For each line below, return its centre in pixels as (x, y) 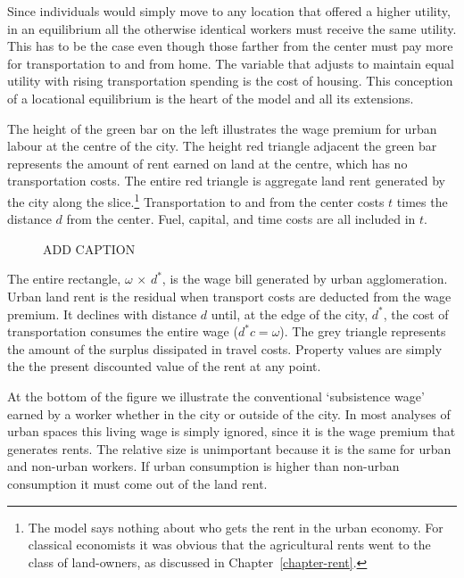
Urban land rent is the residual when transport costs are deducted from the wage (229, 296)
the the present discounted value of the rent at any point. (164, 366)
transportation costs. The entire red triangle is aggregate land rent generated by (227, 181)
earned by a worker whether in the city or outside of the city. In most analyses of (229, 413)
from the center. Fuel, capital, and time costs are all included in (241, 219)
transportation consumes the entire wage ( (123, 331)
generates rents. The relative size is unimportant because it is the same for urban (229, 448)
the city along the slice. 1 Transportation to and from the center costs (196, 200)
